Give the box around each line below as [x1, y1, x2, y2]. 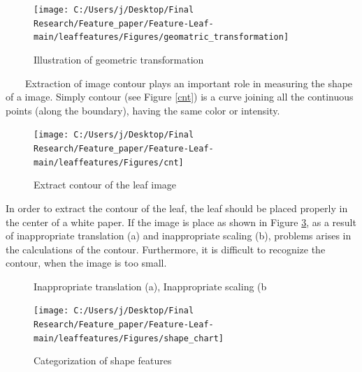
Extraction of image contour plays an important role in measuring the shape [24, 75, 353, 90]
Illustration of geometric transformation [34, 52, 204, 66]
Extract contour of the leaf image [34, 177, 177, 192]
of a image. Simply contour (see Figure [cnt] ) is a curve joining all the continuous [6, 89, 354, 104]
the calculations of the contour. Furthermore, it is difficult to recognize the [6, 241, 326, 256]
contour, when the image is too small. [6, 255, 167, 270]
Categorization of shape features [34, 353, 172, 368]
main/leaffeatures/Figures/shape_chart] [34, 333, 224, 343]
